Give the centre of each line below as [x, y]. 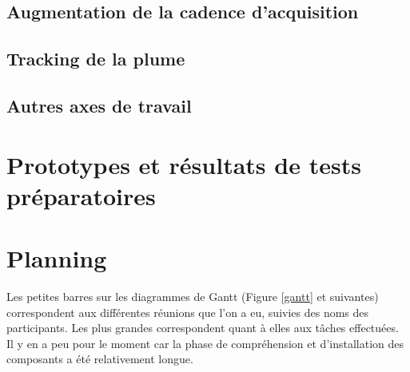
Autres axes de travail [99, 105]
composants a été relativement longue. [100, 359]
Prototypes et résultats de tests [184, 164]
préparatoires [81, 195]
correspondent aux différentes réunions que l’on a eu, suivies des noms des [188, 312]
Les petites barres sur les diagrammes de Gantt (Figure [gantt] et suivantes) [193, 297]
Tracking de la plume [96, 59]
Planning [57, 258]
